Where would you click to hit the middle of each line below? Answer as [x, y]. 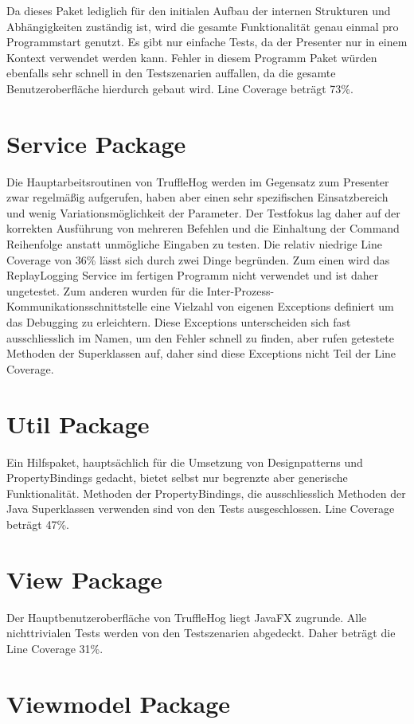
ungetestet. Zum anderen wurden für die [105, 290]
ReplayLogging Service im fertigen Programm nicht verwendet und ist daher [193, 275]
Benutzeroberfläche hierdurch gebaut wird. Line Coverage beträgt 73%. [180, 88]
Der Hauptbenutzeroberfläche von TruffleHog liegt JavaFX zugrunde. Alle [187, 617]
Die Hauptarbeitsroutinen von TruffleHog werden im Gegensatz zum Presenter [198, 181]
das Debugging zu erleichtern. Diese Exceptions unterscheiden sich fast [179, 322]
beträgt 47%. [38, 524]
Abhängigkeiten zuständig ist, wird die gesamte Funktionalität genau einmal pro [203, 26]
